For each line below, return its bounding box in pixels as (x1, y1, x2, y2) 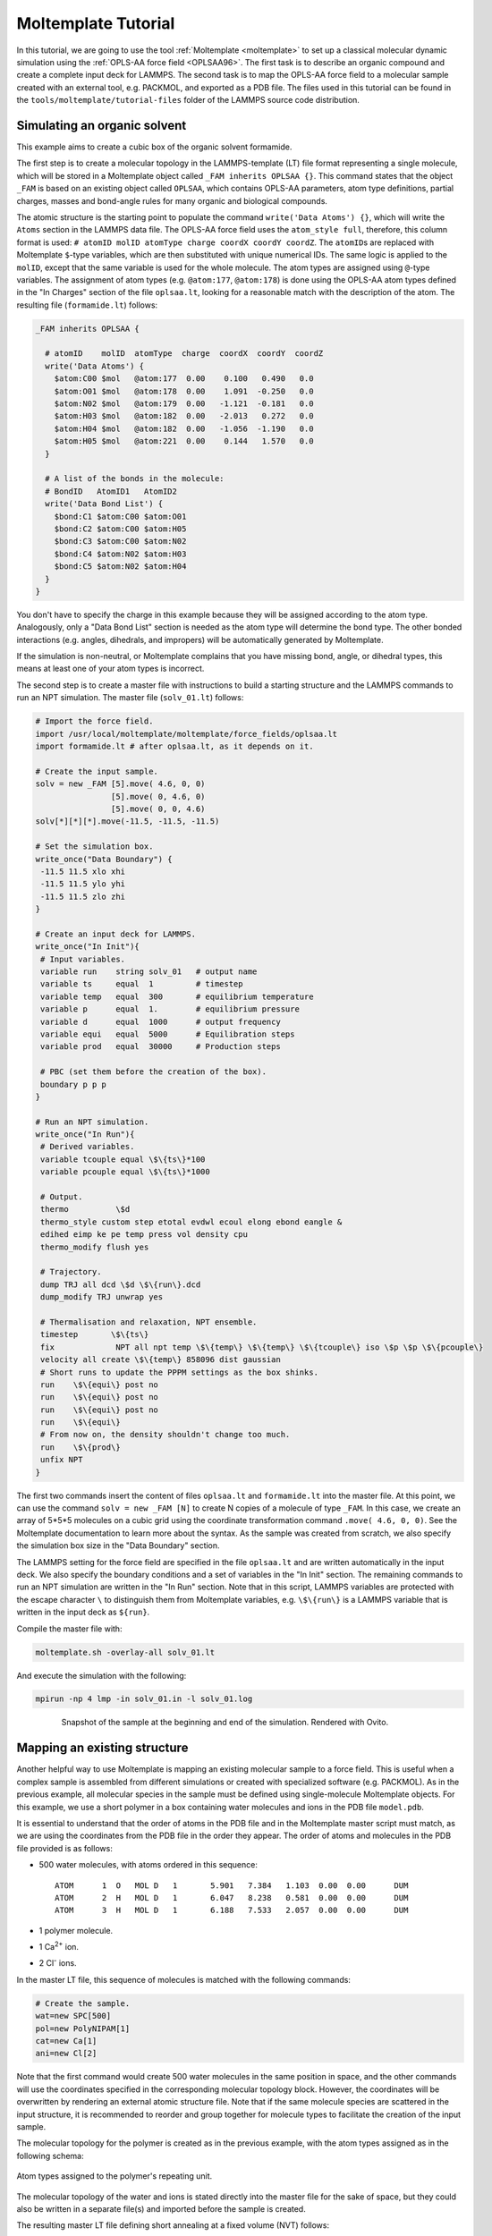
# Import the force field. (35, 716, 154, 726)
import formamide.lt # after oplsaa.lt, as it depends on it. (35, 741, 314, 751)
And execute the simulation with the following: (16, 1670, 187, 1681)
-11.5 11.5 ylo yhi (40, 879, 125, 889)
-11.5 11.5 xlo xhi (40, 866, 125, 877)
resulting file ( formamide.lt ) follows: (16, 300, 158, 310)
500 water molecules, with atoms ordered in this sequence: (38, 1859, 259, 1870)
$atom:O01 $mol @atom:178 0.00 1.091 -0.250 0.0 (54, 385, 314, 396)
